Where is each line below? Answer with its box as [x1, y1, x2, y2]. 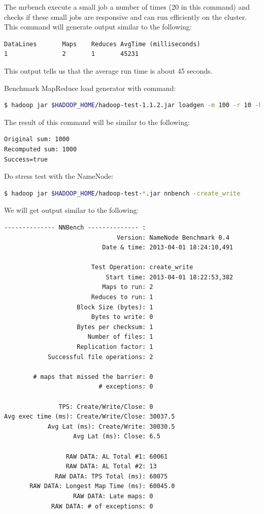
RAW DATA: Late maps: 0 [73, 492, 153, 500]
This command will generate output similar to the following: [4, 21, 192, 32]
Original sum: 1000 [4, 136, 70, 143]
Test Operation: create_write [91, 264, 193, 271]
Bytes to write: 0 [91, 313, 153, 321]
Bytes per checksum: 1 [77, 323, 153, 331]
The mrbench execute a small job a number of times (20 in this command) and [4, 2, 250, 12]
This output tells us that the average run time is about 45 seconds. [4, 65, 213, 76]
